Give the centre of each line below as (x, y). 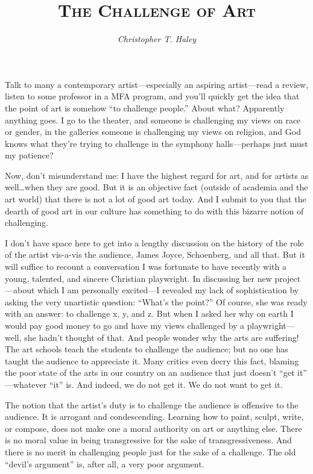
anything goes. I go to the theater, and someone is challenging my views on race (153, 120)
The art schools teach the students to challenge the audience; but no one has (147, 349)
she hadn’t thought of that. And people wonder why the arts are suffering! (162, 337)
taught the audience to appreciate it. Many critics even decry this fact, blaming (152, 360)
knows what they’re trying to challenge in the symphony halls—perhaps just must (156, 143)
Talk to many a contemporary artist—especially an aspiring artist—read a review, (157, 84)
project (288, 278)
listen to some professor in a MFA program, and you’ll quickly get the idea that (152, 96)
